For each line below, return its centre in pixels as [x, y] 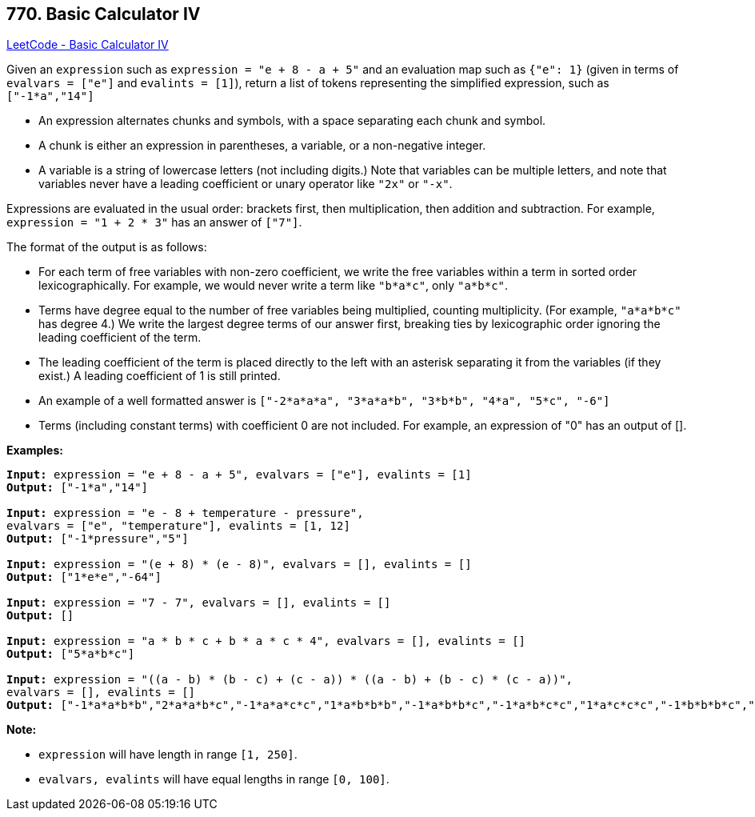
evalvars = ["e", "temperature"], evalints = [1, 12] [178, 526]
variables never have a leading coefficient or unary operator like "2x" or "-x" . [246, 184]
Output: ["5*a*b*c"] [71, 654]
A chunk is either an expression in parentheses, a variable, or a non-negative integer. [262, 146]
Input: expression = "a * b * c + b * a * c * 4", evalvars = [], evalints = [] [266, 641]
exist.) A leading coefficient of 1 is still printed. [160, 376]
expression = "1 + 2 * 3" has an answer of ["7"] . [154, 222]
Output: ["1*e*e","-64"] [84, 577]
